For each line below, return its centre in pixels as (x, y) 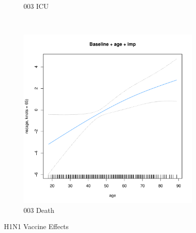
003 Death (39, 210)
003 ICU (36, 6)
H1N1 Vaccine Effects (37, 226)
